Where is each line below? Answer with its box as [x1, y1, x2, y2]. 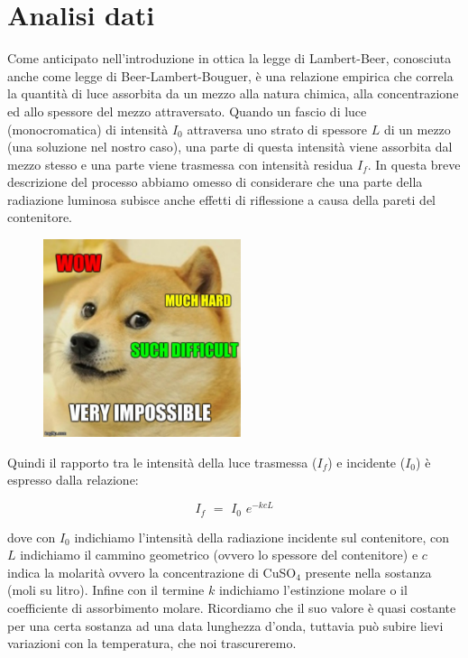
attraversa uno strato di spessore [187, 119, 368, 138]
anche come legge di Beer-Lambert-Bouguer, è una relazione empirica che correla [7, 66, 454, 85]
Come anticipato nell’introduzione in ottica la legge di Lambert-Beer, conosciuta [7, 49, 452, 68]
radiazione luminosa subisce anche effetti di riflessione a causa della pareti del [7, 190, 436, 209]
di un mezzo [383, 119, 451, 138]
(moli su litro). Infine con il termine [7, 580, 205, 599]
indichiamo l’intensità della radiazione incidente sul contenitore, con [74, 527, 450, 546]
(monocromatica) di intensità [7, 119, 169, 138]
